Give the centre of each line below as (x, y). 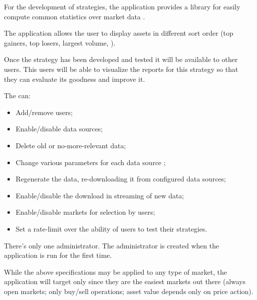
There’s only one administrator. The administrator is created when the (112, 245)
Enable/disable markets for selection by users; (85, 212)
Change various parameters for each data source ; (91, 162)
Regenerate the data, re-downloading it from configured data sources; (121, 179)
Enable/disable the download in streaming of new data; (100, 195)
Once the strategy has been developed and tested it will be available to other (121, 59)
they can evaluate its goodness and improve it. (75, 79)
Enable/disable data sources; (59, 129)
